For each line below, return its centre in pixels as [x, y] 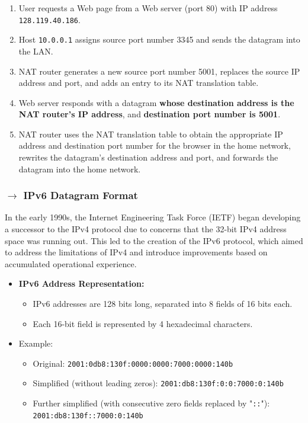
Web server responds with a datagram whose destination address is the [156, 102]
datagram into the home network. [80, 169]
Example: [36, 343]
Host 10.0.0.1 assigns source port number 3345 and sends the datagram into [159, 39]
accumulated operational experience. [71, 263]
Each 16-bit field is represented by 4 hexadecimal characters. [143, 323]
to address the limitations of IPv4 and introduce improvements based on [136, 252]
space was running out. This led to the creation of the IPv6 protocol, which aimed [154, 240]
